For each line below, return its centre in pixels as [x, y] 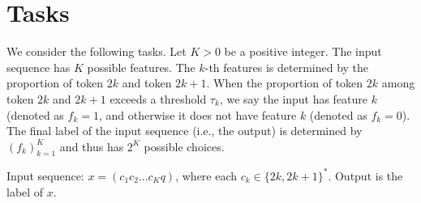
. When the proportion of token [285, 83]
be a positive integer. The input [303, 51]
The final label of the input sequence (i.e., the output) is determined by [185, 131]
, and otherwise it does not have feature [198, 114]
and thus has [92, 146]
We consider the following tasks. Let [97, 51]
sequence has [39, 67]
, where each [206, 175]
